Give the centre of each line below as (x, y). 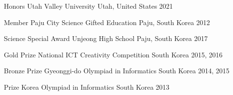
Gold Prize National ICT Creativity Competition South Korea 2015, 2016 (113, 54)
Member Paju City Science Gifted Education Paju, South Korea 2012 (107, 22)
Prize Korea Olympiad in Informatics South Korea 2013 (87, 87)
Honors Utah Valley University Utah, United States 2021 (88, 6)
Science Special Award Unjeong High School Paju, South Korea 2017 (106, 38)
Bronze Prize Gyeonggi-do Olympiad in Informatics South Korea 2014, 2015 (117, 71)
